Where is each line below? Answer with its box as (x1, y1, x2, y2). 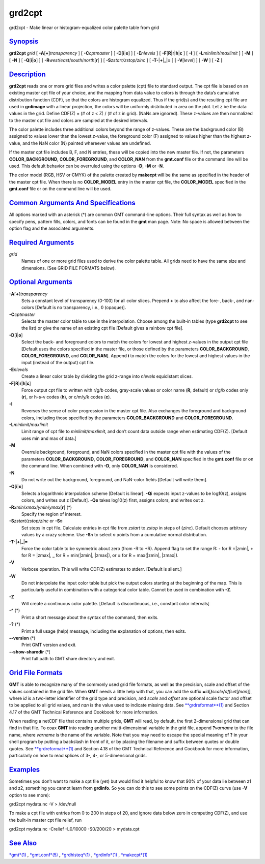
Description (9, 70, 46, 78)
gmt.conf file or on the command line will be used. (9, 186, 112, 192)
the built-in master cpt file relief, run (9, 817, 82, 823)
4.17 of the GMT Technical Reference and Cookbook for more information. (9, 709, 159, 715)
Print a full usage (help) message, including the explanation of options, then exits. (21, 628, 186, 634)
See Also (9, 839, 37, 847)
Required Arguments (9, 238, 74, 247)
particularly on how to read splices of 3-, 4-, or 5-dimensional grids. (9, 753, 147, 759)
